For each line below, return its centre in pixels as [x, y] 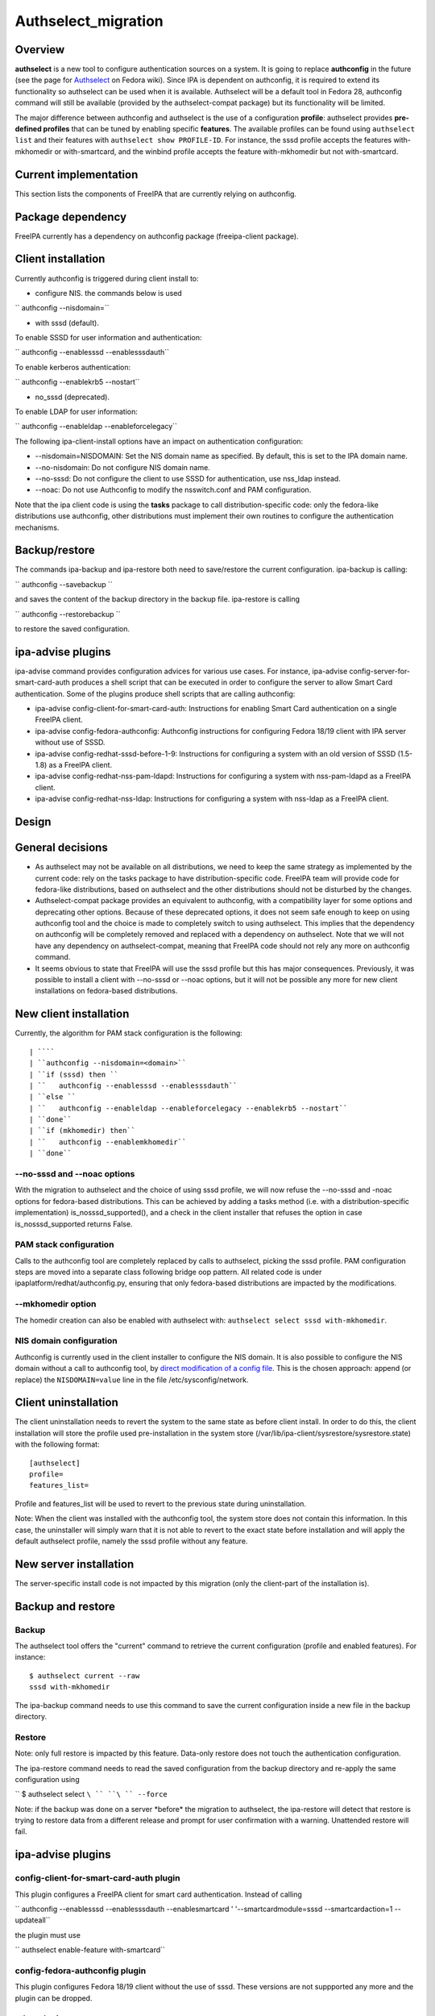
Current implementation [77, 175]
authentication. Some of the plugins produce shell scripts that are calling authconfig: [155, 694]
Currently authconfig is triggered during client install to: [107, 278]
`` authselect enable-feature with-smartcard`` [90, 1950]
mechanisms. [37, 527]
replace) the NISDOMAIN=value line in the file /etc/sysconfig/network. [132, 1380]
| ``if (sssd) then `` [74, 1074]
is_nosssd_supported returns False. [74, 1224]
